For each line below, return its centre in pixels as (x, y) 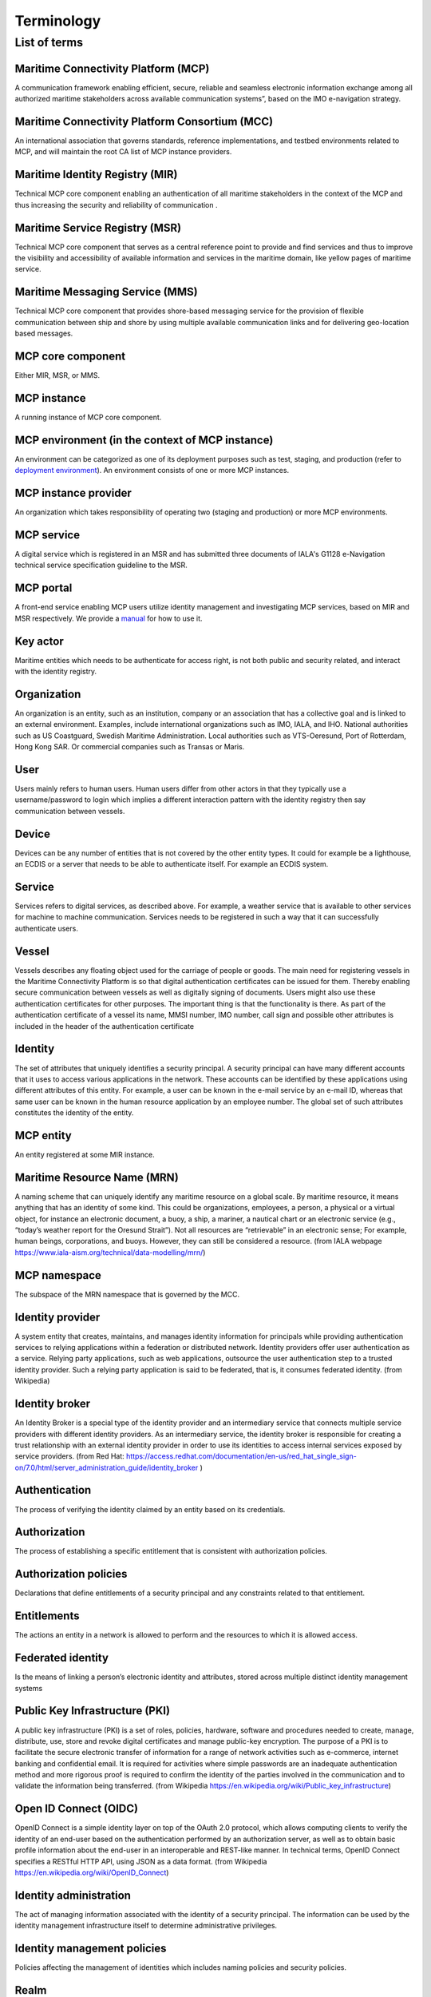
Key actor (39, 641)
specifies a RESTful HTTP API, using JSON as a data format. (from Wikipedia (141, 1861)
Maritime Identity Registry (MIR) (97, 175)
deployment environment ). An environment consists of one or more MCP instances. (152, 470)
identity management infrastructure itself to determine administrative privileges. (146, 1926)
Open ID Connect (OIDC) (77, 1809)
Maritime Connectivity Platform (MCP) (112, 68)
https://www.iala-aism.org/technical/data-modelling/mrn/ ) (110, 1252)
